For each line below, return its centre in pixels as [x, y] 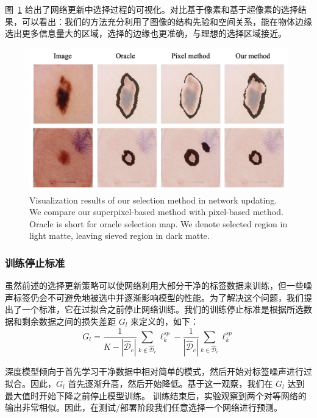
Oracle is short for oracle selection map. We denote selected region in [158, 223]
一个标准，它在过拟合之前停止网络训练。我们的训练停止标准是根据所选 [162, 309]
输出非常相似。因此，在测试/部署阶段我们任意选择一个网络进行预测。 [144, 407]
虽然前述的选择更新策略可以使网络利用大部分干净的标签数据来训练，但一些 [154, 285]
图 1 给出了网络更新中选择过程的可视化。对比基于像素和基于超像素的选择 [151, 9]
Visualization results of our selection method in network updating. [153, 200]
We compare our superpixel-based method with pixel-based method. [156, 212]
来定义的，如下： [165, 321]
